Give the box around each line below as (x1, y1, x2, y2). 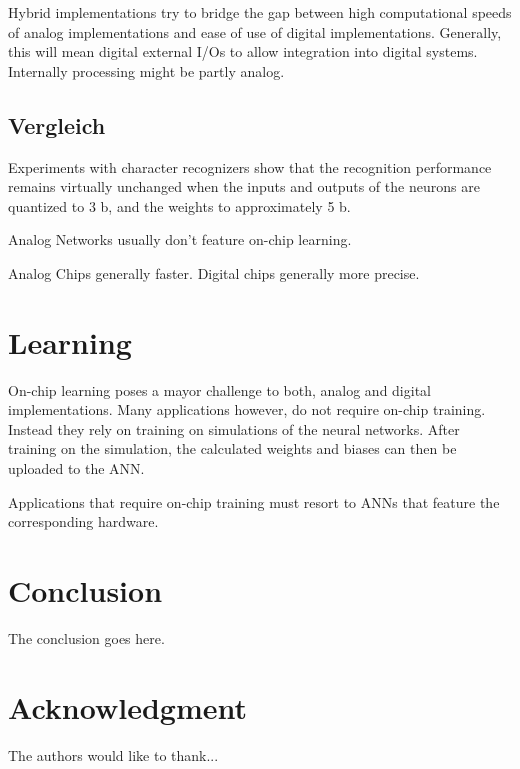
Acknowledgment (8, 686, 247, 727)
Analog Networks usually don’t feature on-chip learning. (8, 229, 352, 250)
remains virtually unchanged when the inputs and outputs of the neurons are (8, 176, 480, 197)
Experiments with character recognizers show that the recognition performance (8, 156, 492, 177)
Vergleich (8, 109, 106, 140)
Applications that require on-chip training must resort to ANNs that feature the (8, 491, 500, 512)
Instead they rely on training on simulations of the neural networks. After (8, 418, 460, 439)
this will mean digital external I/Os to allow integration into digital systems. (8, 41, 478, 62)
